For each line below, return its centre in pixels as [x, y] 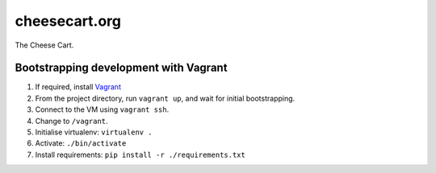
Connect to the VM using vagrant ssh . [102, 109]
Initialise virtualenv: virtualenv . [94, 132]
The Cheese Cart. [44, 45]
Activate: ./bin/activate [81, 143]
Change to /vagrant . [71, 121]
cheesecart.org [68, 21]
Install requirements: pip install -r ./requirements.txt [140, 154]
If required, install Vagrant [78, 87]
